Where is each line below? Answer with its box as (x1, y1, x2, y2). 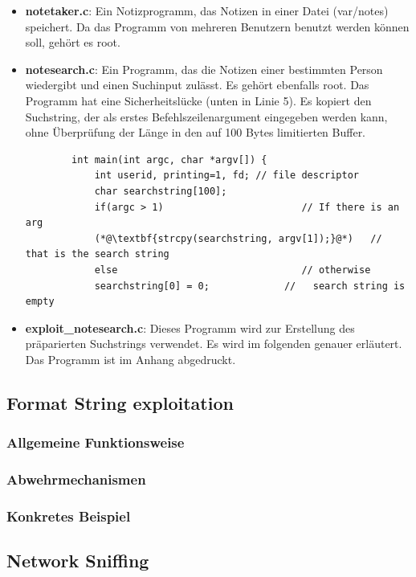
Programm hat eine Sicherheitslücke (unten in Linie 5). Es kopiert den (25, 92, 372, 108)
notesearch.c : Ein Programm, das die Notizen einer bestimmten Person (25, 60, 383, 77)
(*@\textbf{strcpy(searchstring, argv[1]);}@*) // (94, 232, 382, 244)
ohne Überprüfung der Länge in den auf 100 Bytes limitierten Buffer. (25, 124, 366, 141)
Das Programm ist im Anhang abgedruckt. (25, 350, 236, 367)
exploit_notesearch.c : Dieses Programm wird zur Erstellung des (25, 319, 355, 336)
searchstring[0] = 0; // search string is (94, 280, 406, 292)
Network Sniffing (6, 548, 149, 573)
